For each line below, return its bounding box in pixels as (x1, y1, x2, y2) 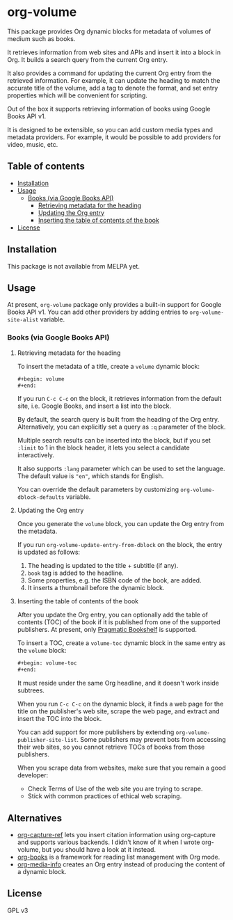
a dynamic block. (17, 867, 67, 875)
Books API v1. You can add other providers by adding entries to (7, 308, 188, 317)
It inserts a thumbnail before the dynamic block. (27, 584, 165, 592)
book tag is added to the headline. (27, 569, 124, 578)
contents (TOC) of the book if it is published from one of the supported (17, 618, 220, 626)
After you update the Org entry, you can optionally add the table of (17, 610, 209, 619)
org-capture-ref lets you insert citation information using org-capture (17, 830, 216, 839)
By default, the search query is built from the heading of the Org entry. (17, 415, 220, 424)
